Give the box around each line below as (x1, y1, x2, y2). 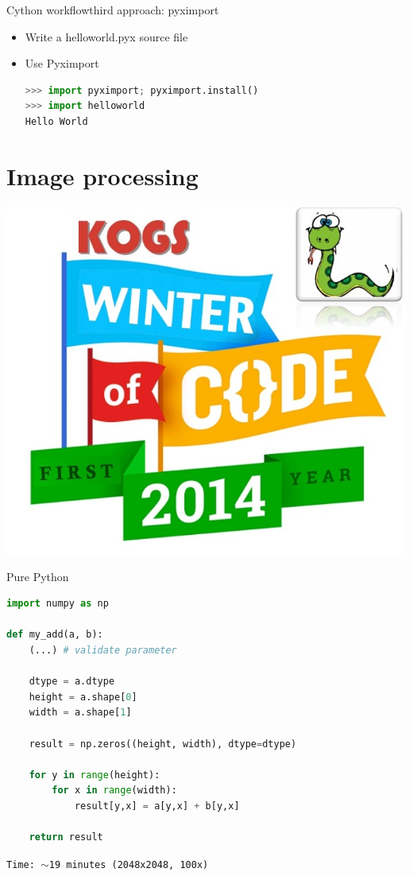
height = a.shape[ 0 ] (29, 691, 137, 703)
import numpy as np (6, 598, 109, 610)
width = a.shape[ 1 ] (29, 707, 132, 719)
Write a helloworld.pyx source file (25, 28, 188, 45)
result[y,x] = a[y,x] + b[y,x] (74, 800, 240, 812)
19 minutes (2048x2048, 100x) (48, 859, 209, 870)
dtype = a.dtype (29, 676, 115, 688)
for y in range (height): (29, 769, 160, 781)
